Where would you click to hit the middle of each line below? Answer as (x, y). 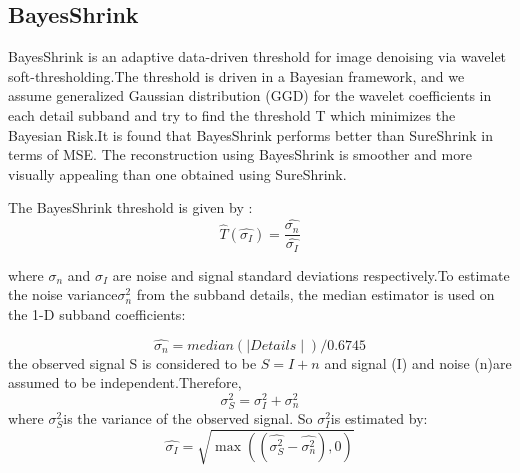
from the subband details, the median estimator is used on (315, 294)
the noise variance (63, 294)
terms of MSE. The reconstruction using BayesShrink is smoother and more (240, 154)
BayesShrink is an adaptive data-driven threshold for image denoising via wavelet (257, 56)
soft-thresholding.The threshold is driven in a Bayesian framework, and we (236, 75)
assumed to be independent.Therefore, (125, 382)
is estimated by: (379, 418)
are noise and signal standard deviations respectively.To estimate (311, 274)
